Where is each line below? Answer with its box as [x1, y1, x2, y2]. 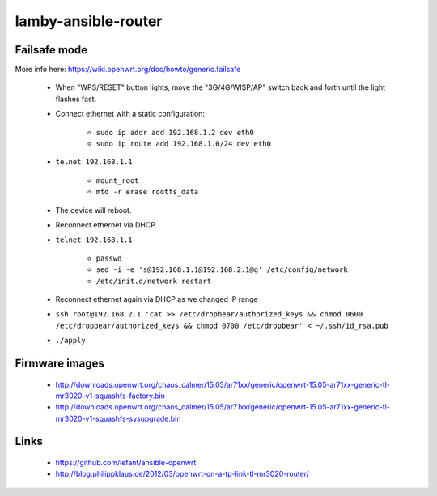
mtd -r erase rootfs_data [95, 187, 199, 197]
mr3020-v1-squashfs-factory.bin [55, 391, 165, 401]
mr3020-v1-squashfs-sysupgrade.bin [55, 413, 181, 423]
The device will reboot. [55, 205, 132, 214]
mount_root [95, 176, 139, 185]
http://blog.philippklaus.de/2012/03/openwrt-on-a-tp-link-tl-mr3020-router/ [55, 469, 309, 479]
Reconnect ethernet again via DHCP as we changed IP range [55, 294, 258, 303]
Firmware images [15, 356, 104, 370]
